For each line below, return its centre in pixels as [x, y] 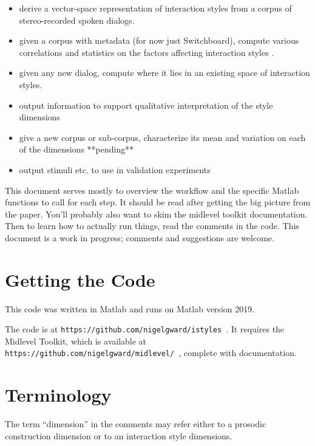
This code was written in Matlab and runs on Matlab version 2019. [130, 308]
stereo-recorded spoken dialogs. [77, 20]
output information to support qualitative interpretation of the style [146, 105]
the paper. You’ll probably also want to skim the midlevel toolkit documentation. [156, 214]
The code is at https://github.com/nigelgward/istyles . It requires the [145, 329]
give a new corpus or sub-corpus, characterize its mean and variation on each [162, 137]
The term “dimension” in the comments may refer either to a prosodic [136, 424]
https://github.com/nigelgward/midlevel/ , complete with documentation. [151, 353]
